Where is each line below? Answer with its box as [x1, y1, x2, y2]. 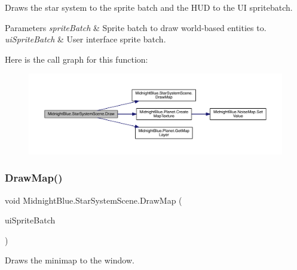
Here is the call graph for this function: [5, 53, 148, 65]
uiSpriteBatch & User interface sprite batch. [5, 33, 166, 45]
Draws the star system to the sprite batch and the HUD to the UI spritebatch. [5, 1, 293, 13]
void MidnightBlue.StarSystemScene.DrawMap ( [5, 194, 182, 206]
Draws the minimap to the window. [5, 254, 134, 266]
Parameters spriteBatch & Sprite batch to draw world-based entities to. [5, 21, 267, 33]
